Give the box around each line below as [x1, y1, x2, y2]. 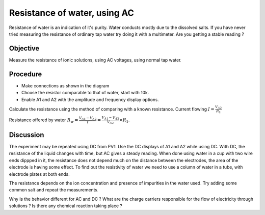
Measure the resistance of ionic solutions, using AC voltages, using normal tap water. [9, 57, 182, 63]
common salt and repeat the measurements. [9, 187, 99, 193]
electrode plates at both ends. [9, 171, 70, 177]
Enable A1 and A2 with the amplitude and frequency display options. [21, 96, 159, 103]
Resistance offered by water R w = [9, 117, 79, 124]
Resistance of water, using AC [9, 7, 134, 18]
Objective [9, 44, 40, 53]
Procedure [9, 70, 42, 78]
